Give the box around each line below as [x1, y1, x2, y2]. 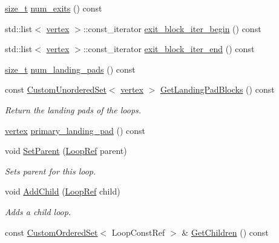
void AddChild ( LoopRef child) [5, 185, 120, 198]
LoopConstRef [111, 225, 165, 238]
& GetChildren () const [182, 225, 269, 238]
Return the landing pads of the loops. [5, 103, 142, 116]
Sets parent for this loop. [5, 164, 96, 177]
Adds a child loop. [5, 205, 71, 218]
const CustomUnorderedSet [5, 83, 107, 96]
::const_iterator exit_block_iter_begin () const [83, 22, 261, 35]
